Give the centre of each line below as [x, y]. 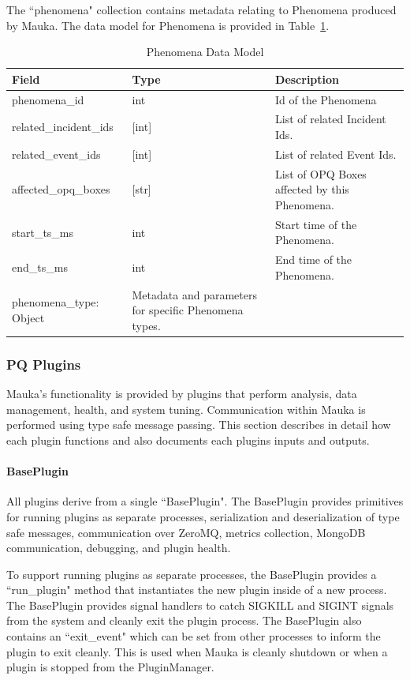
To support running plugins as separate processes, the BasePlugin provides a [192, 574]
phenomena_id [48, 99]
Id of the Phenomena [326, 99]
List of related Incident [331, 119]
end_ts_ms [40, 267]
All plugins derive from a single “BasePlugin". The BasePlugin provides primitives [205, 501]
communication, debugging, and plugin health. [119, 548]
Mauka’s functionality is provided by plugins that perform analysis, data [182, 394]
